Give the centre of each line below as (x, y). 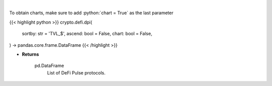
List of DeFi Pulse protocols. (76, 72)
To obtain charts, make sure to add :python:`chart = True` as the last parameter (91, 13)
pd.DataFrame (49, 66)
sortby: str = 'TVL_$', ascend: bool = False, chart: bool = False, (87, 34)
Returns (30, 54)
